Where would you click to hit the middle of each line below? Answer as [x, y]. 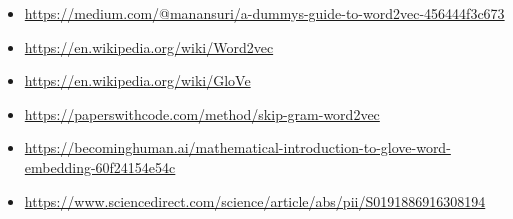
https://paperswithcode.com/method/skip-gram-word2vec [202, 113]
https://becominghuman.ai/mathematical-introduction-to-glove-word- [237, 147]
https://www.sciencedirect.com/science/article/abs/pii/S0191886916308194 [255, 200]
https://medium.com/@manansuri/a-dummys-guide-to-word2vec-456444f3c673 [264, 13]
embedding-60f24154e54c [100, 166]
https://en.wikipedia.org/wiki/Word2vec [149, 46]
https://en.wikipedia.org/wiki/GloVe [137, 80]
